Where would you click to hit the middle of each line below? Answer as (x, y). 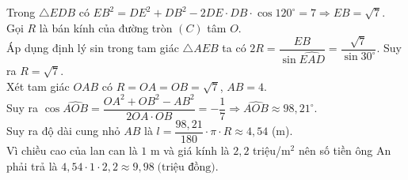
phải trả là (32, 165)
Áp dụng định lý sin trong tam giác (93, 48)
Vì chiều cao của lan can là (72, 150)
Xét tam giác (38, 86)
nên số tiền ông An (345, 150)
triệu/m (272, 150)
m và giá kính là (190, 150)
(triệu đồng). (188, 167)
